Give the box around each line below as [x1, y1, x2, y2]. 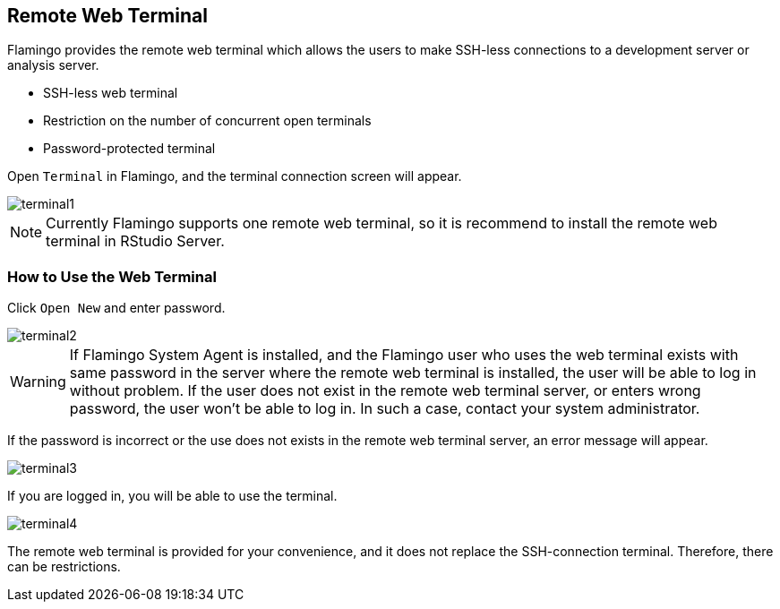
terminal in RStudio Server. [46, 232, 225, 251]
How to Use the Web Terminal [7, 267, 217, 286]
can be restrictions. [7, 559, 121, 575]
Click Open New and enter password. [7, 300, 226, 316]
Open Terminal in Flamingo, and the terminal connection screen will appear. [7, 168, 462, 184]
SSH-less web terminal [43, 85, 178, 101]
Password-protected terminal [43, 141, 216, 157]
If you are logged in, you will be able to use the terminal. [7, 488, 338, 504]
